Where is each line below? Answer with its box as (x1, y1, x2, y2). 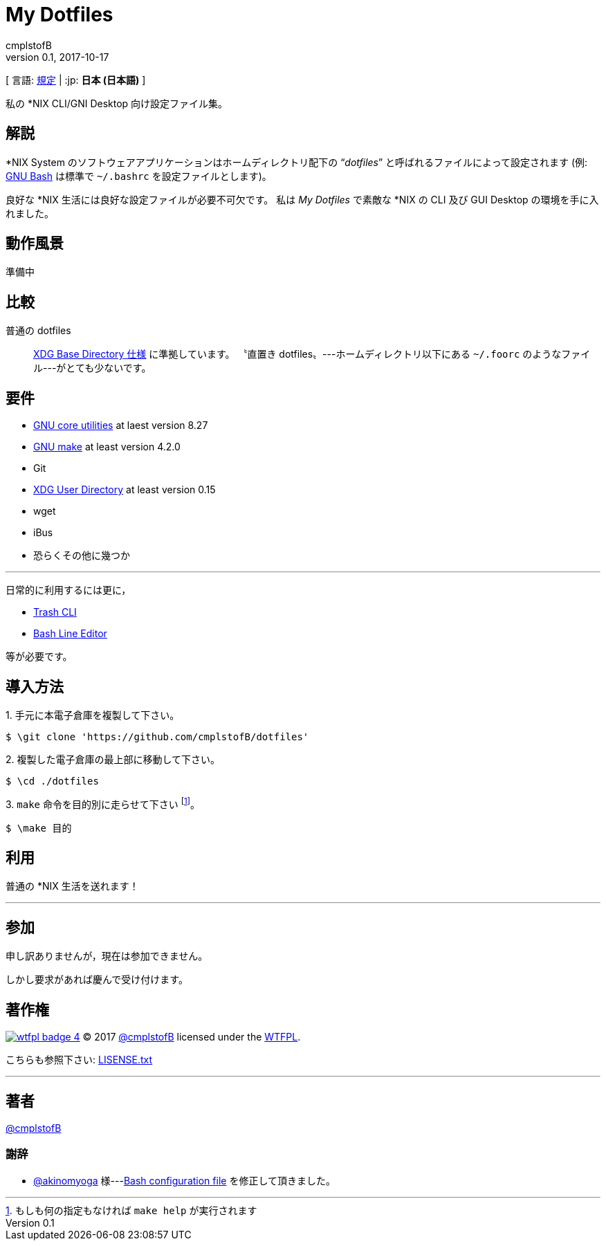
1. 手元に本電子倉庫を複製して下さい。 (6, 708, 180, 721)
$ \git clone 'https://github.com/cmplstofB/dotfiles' (6, 731, 309, 742)
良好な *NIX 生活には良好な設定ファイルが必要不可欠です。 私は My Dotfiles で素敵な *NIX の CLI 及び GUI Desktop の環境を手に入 (6, 193, 599, 205)
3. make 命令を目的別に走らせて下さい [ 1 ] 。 (6, 796, 200, 810)
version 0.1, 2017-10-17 (6, 51, 109, 63)
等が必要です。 (6, 650, 73, 663)
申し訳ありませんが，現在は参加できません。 (6, 950, 208, 962)
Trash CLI (33, 606, 77, 619)
